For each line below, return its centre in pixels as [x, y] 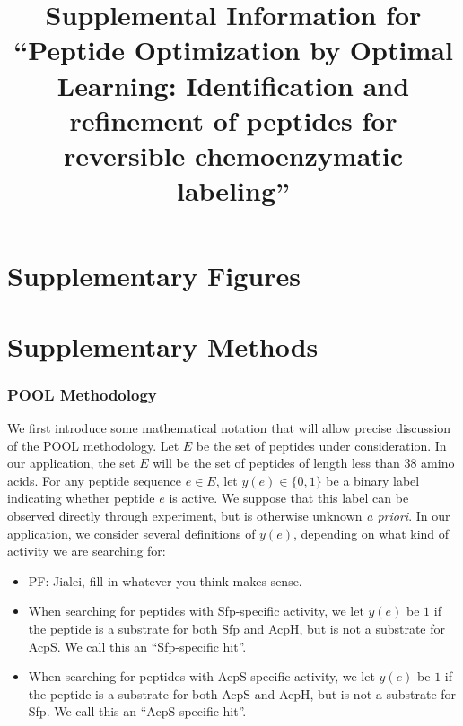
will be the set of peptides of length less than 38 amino [304, 463]
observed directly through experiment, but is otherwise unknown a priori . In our [229, 516]
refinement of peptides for [233, 120]
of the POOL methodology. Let [93, 445]
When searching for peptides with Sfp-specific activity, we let [196, 611]
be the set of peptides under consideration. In [321, 445]
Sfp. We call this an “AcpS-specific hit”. [137, 711]
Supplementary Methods [163, 346]
